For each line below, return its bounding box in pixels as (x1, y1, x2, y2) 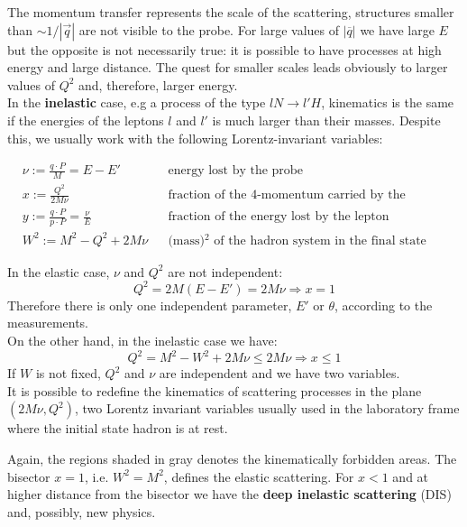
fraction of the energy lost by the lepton (168, 210, 389, 224)
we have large (360, 20, 435, 39)
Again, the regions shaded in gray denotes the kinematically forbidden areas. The (7, 448, 457, 467)
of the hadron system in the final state (214, 234, 426, 247)
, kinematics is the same (321, 93, 454, 112)
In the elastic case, (7, 262, 110, 281)
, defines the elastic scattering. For (163, 467, 354, 485)
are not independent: (168, 262, 283, 281)
